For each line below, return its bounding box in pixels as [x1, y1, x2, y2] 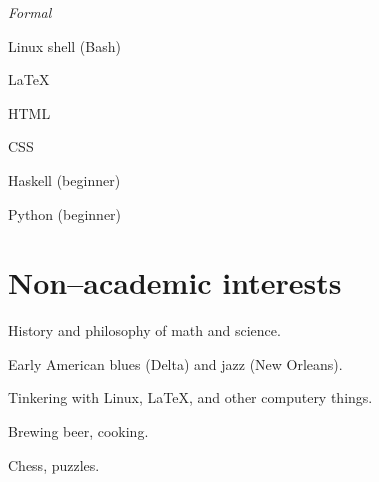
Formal [8, 2, 52, 22]
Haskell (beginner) [8, 169, 121, 190]
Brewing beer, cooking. [8, 421, 149, 442]
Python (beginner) [8, 203, 122, 224]
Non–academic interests [8, 262, 342, 303]
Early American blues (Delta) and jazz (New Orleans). [8, 353, 343, 374]
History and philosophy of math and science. [8, 320, 281, 341]
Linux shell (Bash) [8, 35, 121, 56]
